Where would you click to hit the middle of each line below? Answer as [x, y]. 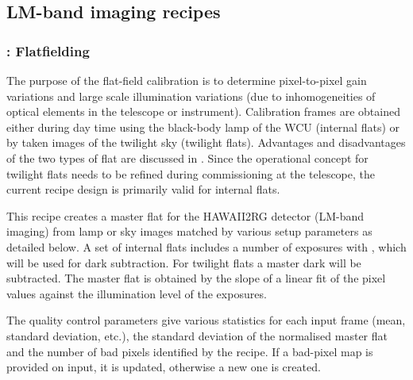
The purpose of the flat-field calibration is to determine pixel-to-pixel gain [187, 80]
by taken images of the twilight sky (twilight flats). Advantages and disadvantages [206, 142]
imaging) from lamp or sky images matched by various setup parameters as [189, 231]
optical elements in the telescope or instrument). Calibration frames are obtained [203, 111]
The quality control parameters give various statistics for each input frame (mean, [206, 320]
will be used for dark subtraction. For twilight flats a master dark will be [184, 262]
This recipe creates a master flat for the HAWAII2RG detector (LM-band [185, 215]
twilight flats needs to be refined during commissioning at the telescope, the [191, 173]
